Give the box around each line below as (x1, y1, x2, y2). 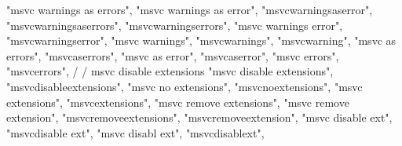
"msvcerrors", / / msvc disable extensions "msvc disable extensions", (6, 63, 334, 79)
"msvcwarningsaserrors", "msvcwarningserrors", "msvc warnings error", (6, 16, 343, 33)
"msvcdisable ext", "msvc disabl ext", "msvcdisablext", (6, 124, 265, 141)
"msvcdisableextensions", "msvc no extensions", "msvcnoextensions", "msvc (6, 78, 363, 94)
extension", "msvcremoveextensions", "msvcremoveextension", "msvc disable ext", (6, 109, 393, 126)
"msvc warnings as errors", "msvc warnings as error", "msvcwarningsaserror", (6, 2, 373, 17)
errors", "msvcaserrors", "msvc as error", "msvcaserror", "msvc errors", (6, 47, 339, 64)
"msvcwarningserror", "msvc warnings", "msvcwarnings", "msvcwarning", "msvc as (6, 32, 397, 49)
